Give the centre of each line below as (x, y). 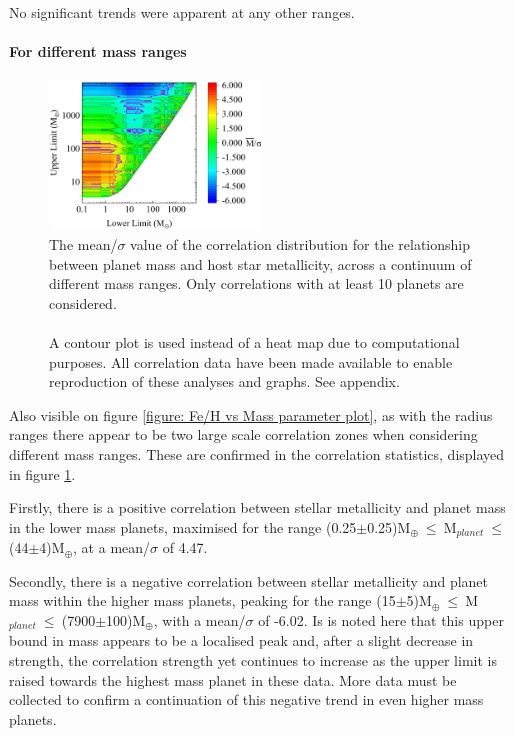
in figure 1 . (42, 473)
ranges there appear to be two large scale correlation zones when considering (243, 434)
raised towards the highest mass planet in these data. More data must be (233, 679)
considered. (83, 302)
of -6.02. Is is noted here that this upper (381, 619)
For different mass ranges (98, 51)
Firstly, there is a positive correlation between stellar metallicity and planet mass (257, 507)
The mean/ (83, 244)
